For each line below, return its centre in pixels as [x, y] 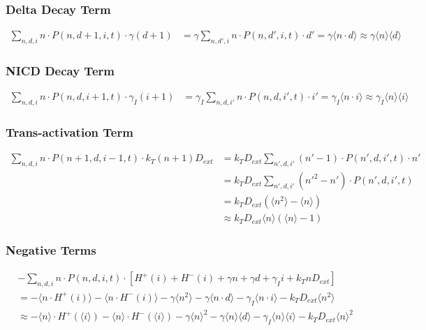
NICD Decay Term [60, 70]
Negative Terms [51, 250]
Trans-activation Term [69, 132]
